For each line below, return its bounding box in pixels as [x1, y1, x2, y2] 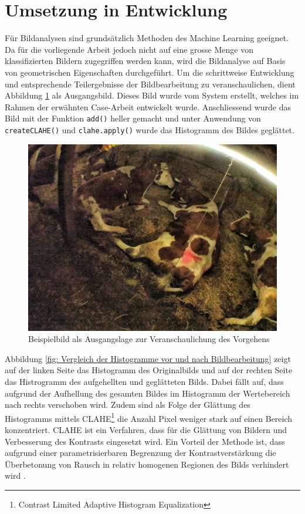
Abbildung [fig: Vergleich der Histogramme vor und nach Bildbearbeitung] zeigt [5, 352, 291, 364]
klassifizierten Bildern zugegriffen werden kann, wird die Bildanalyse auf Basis [5, 55, 286, 67]
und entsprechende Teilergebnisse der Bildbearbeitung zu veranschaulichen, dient [5, 77, 296, 90]
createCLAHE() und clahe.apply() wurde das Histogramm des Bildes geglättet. [5, 123, 294, 136]
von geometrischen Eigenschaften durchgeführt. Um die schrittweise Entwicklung [5, 66, 294, 78]
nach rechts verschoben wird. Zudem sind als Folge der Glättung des [5, 398, 250, 411]
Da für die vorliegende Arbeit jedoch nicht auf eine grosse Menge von [5, 43, 254, 55]
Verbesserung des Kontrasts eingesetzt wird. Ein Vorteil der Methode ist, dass [5, 435, 285, 447]
